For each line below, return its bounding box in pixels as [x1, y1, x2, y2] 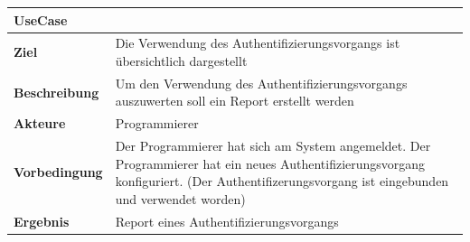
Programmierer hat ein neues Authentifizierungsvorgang [115, 154, 426, 172]
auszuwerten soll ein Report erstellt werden [115, 91, 354, 110]
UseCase [14, 10, 68, 29]
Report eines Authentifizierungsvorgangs [115, 211, 339, 230]
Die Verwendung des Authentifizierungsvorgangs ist [115, 33, 400, 52]
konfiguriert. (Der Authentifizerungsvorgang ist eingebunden [115, 172, 449, 191]
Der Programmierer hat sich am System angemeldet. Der [115, 136, 431, 155]
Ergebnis [14, 211, 70, 230]
